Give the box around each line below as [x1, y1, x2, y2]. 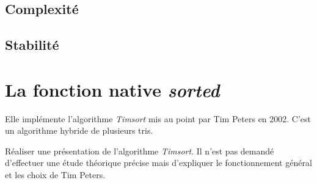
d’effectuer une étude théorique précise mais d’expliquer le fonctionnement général [5, 156, 312, 169]
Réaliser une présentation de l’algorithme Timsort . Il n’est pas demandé [5, 144, 274, 157]
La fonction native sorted [5, 77, 220, 102]
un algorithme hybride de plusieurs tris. [5, 124, 153, 137]
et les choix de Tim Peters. [5, 168, 106, 181]
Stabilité [5, 35, 59, 54]
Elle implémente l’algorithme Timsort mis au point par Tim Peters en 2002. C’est [5, 112, 312, 125]
